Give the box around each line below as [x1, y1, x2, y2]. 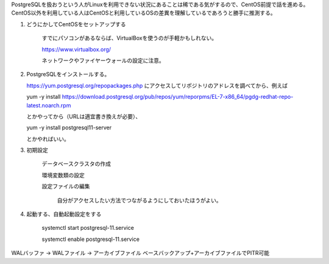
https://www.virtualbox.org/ [41, 46, 111, 53]
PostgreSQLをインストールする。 [26, 71, 110, 78]
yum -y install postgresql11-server [26, 124, 112, 131]
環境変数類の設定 [41, 171, 85, 179]
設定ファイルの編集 [41, 183, 90, 190]
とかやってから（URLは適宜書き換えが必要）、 [26, 113, 141, 120]
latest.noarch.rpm [26, 101, 71, 109]
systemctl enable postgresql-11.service [41, 235, 140, 243]
